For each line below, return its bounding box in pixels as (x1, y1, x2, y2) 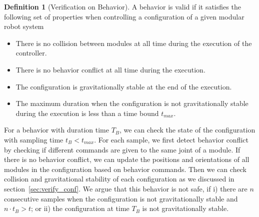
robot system (4, 21, 44, 31)
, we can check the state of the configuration (119, 124, 255, 135)
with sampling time (4, 134, 63, 144)
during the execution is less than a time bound (15, 107, 159, 118)
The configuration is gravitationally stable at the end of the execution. (15, 81, 232, 91)
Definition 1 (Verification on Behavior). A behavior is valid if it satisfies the (4, 1, 241, 11)
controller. (15, 47, 47, 58)
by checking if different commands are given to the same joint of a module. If (4, 144, 240, 154)
